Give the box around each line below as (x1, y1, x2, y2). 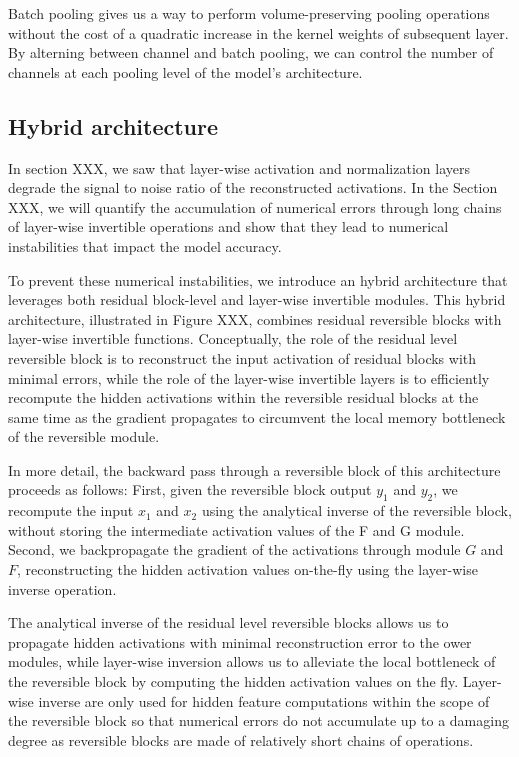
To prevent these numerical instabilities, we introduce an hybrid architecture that (8, 269, 508, 290)
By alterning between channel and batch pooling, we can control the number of (8, 42, 494, 63)
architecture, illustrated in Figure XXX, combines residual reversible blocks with (8, 308, 502, 329)
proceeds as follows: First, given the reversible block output (8, 479, 372, 500)
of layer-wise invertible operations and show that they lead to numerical (8, 216, 449, 237)
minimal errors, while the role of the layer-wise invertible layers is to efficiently (8, 367, 490, 388)
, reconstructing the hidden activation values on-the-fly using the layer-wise (17, 559, 478, 580)
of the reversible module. (8, 426, 160, 447)
